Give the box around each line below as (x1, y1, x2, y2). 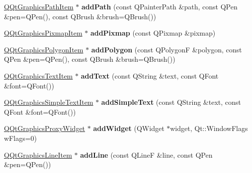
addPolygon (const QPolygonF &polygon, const (91, 44, 242, 54)
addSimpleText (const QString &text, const (101, 97, 241, 107)
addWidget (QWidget (93, 123, 165, 133)
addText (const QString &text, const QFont (81, 70, 219, 81)
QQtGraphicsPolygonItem (4, 44, 84, 54)
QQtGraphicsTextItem (4, 70, 73, 81)
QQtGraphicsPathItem (4, 1, 74, 11)
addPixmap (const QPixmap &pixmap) (90, 28, 216, 38)
